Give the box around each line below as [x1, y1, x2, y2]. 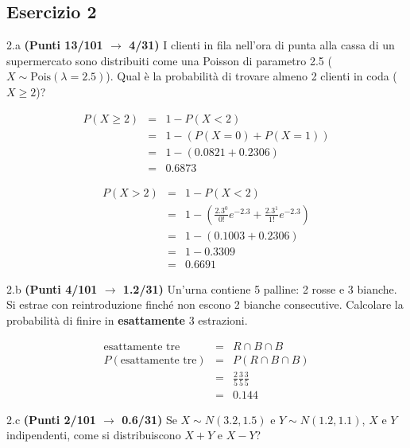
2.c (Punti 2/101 [6, 411, 96, 427]
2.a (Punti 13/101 [6, 37, 103, 53]
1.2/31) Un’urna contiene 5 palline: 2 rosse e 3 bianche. [122, 280, 397, 297]
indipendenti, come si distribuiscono [6, 427, 181, 443]
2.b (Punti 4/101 [6, 280, 98, 297]
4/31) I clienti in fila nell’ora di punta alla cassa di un [129, 37, 395, 53]
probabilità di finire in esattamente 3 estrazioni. [6, 312, 248, 329]
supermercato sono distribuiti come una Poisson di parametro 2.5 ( [6, 52, 332, 68]
